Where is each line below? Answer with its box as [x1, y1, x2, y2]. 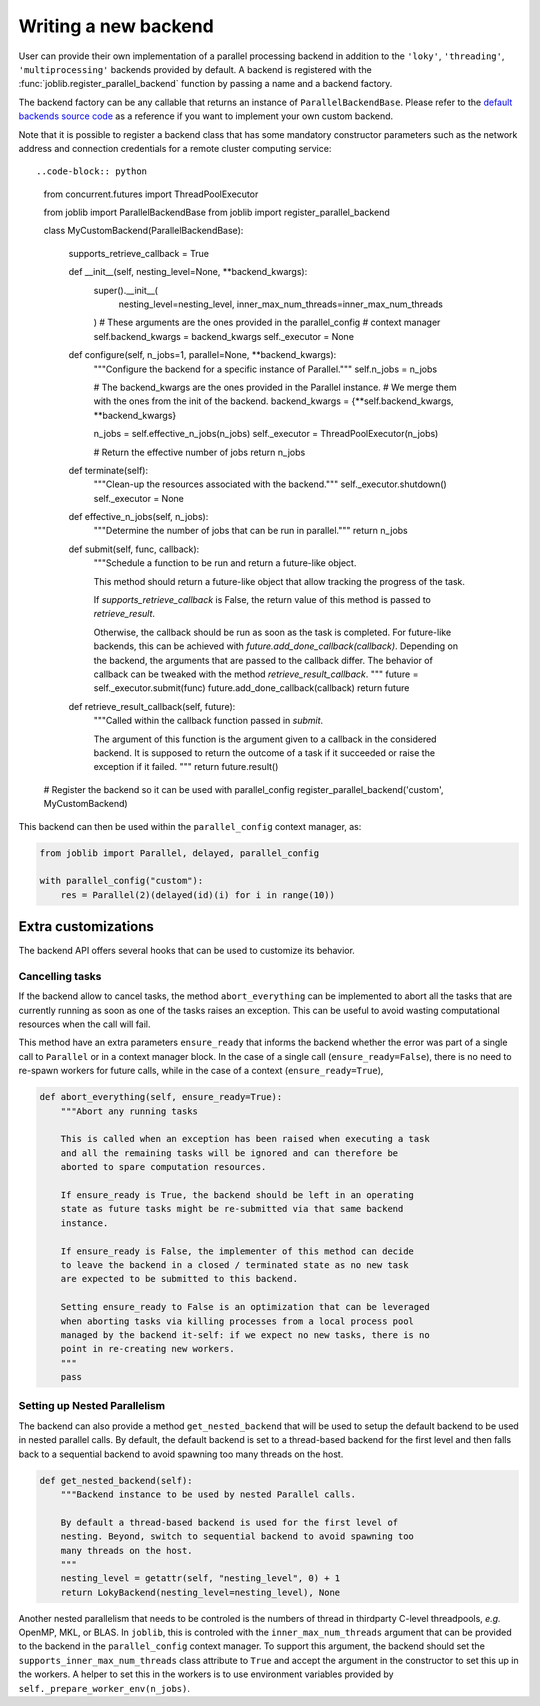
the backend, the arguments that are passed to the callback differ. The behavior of [93, 654, 434, 666]
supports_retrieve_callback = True [68, 247, 210, 259]
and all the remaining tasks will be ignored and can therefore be [60, 1147, 399, 1159]
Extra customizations [18, 918, 155, 935]
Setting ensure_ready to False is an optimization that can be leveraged [60, 1301, 430, 1313]
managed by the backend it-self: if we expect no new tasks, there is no [60, 1329, 430, 1340]
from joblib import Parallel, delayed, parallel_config [39, 847, 320, 859]
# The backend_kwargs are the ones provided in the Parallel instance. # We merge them [93, 381, 457, 393]
